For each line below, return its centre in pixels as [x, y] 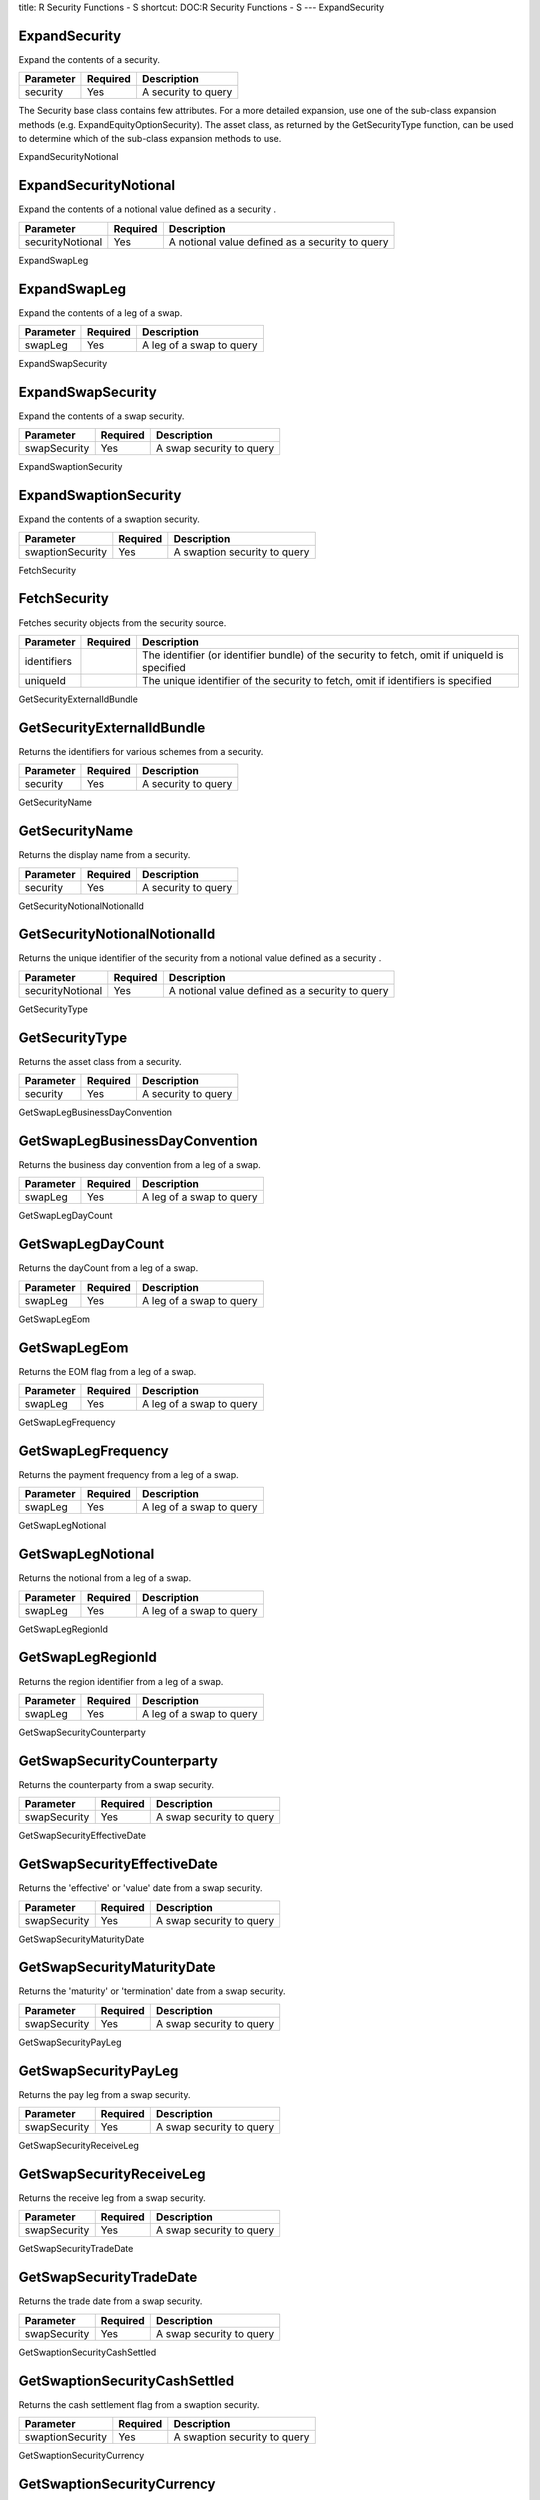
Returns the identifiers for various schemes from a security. [141, 751]
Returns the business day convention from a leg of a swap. [140, 1165]
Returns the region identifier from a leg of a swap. [121, 1681]
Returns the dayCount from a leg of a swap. [108, 1268]
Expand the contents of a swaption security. [109, 519]
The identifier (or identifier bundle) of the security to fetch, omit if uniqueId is [322, 655]
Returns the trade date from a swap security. [110, 2301]
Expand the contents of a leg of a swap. [100, 312]
